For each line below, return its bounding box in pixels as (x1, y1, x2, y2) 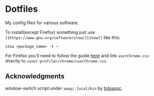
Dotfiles (5, 3, 38, 15)
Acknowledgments (5, 72, 65, 81)
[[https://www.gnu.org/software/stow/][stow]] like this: (5, 34, 120, 40)
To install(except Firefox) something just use (5, 29, 95, 35)
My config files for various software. (5, 20, 79, 26)
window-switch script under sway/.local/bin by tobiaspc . (5, 85, 123, 91)
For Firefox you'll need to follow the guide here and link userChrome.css (5, 53, 150, 59)
